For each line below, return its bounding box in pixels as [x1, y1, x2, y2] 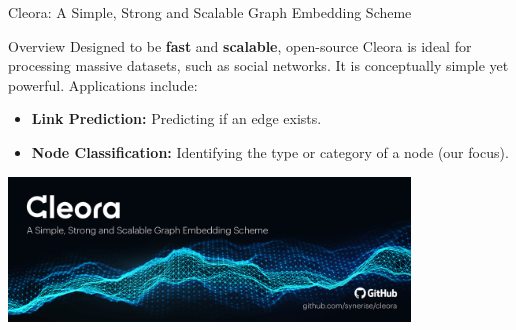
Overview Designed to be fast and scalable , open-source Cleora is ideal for [8, 35, 472, 56]
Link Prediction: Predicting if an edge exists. [31, 108, 322, 129]
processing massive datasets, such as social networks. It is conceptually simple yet [8, 55, 509, 76]
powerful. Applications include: [8, 74, 198, 95]
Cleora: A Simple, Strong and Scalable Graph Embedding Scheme [8, 2, 412, 22]
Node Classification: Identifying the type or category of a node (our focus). [31, 141, 509, 162]
